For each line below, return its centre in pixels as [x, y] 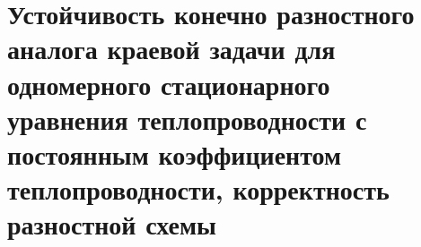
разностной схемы [112, 224]
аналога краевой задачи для [171, 49]
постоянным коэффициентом [175, 153]
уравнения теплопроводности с [187, 119]
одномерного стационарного [169, 84]
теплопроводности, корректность [198, 189]
